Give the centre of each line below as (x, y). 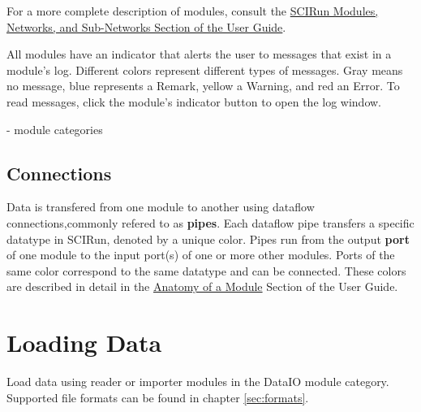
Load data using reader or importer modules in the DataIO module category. (198, 382)
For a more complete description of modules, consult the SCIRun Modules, (193, 11)
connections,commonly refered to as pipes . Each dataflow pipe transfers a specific (210, 222)
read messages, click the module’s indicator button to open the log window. (194, 101)
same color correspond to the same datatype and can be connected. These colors (206, 270)
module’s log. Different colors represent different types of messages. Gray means (205, 69)
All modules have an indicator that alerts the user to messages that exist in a (199, 54)
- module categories (55, 129)
